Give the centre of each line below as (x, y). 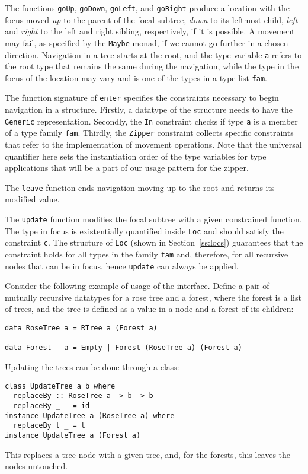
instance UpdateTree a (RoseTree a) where (90, 416)
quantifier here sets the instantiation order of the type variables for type (136, 156)
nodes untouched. (36, 466)
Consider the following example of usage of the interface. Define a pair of (137, 286)
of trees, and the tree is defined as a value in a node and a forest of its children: (149, 309)
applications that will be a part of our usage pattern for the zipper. (127, 168)
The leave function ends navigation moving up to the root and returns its (140, 187)
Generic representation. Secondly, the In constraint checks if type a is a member (151, 121)
